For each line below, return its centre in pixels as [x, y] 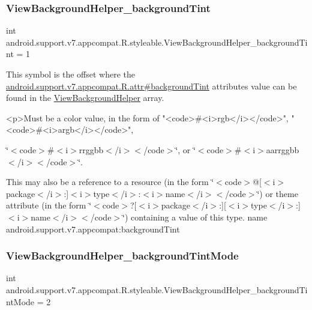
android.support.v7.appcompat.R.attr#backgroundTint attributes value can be [151, 86]
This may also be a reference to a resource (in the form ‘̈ [110, 182]
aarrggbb [283, 149]
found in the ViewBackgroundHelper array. [85, 98]
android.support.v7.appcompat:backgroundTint [93, 229]
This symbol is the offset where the [70, 74]
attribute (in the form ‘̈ [49, 205]
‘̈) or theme [277, 193]
